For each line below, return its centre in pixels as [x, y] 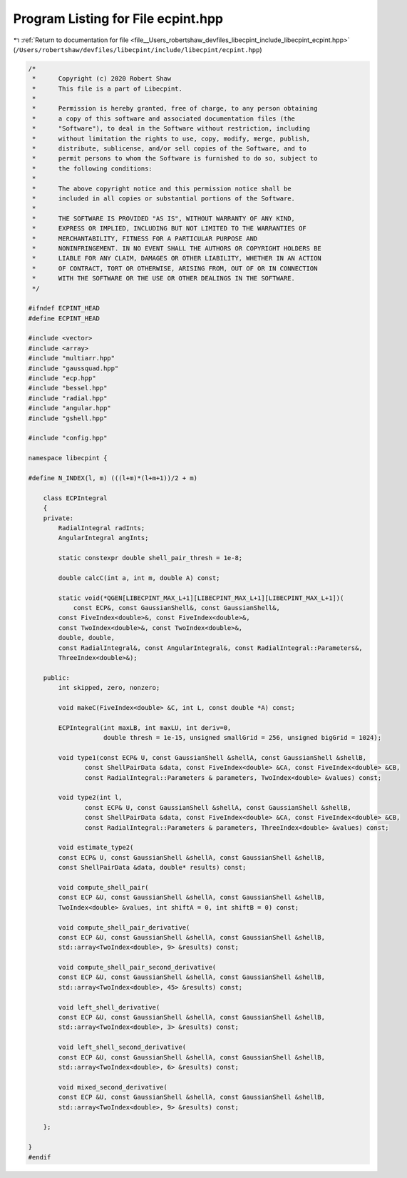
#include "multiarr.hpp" [72, 358]
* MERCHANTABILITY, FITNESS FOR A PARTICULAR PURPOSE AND [145, 238]
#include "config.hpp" [68, 438]
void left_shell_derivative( [109, 1007]
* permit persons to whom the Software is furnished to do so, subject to [175, 158]
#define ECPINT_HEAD [64, 318]
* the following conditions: [92, 168]
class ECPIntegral [75, 498]
